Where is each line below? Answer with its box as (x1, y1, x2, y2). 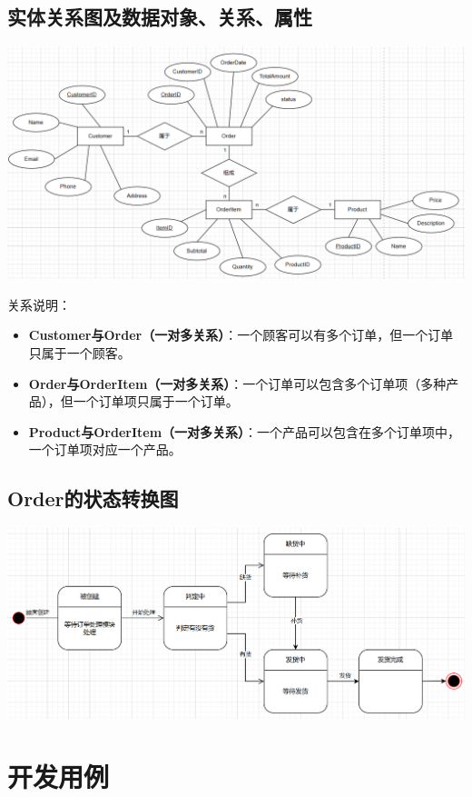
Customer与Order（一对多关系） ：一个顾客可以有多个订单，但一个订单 (28, 325, 454, 344)
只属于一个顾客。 (28, 343, 131, 362)
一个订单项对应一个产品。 (28, 440, 182, 459)
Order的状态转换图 (7, 484, 179, 513)
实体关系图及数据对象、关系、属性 (7, 3, 312, 31)
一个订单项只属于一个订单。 (73, 392, 239, 411)
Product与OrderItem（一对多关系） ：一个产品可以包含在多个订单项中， (28, 422, 461, 441)
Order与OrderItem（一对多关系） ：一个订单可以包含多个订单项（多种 (28, 374, 447, 393)
